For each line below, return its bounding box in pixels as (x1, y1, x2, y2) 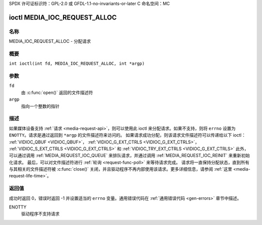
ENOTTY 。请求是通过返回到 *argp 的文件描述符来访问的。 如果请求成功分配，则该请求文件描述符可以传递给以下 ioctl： (9, 132, 246, 138)
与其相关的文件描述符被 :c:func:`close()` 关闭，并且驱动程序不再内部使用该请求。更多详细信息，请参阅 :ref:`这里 (9, 166, 232, 172)
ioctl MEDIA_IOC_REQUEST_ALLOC (9, 13, 117, 21)
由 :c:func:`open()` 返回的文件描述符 (21, 89, 93, 95)
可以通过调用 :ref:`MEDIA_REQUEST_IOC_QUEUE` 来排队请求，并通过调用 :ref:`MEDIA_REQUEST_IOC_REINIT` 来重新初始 (9, 153, 250, 158)
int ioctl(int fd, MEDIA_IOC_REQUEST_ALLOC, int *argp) (9, 61, 145, 67)
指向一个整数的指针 (21, 103, 60, 109)
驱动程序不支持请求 (21, 211, 60, 217)
